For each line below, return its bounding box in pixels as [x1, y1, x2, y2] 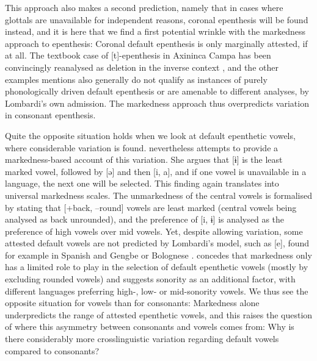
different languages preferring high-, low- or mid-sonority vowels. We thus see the [5, 284, 308, 297]
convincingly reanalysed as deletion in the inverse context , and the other [5, 60, 279, 73]
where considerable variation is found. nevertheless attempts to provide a [5, 141, 279, 154]
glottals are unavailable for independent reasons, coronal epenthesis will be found [5, 13, 308, 26]
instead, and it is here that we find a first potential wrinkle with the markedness [5, 25, 306, 38]
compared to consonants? [5, 344, 100, 357]
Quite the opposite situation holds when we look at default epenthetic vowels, [5, 129, 296, 141]
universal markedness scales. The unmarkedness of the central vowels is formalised [5, 188, 312, 201]
